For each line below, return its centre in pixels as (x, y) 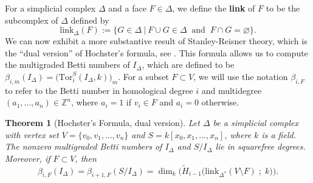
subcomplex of (32, 20)
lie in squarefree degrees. (260, 146)
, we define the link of (214, 8)
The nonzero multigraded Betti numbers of (84, 146)
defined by (90, 20)
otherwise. (220, 102)
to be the (283, 8)
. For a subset (143, 76)
